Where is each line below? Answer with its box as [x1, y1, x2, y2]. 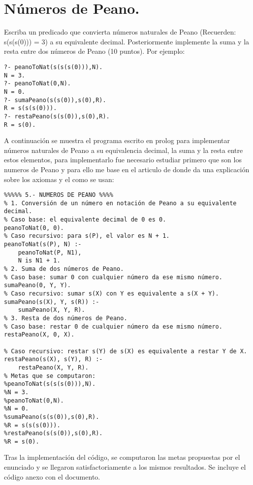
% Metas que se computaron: [4, 372, 96, 379]
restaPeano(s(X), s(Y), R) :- [4, 356, 103, 363]
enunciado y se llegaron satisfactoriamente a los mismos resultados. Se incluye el [4, 462, 246, 472]
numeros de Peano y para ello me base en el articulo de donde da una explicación [4, 164, 250, 174]
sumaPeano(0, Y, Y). [4, 282, 71, 289]
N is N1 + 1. [18, 257, 61, 264]
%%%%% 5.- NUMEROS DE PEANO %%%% [4, 191, 113, 199]
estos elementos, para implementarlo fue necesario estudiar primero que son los [4, 154, 242, 165]
